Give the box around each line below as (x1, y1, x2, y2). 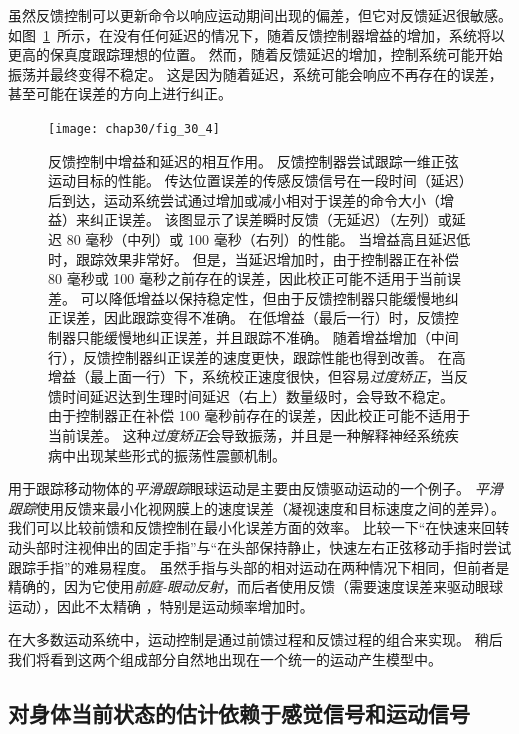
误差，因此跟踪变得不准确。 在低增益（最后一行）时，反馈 (61, 307, 445, 328)
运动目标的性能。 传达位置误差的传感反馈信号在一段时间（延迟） (48, 170, 466, 191)
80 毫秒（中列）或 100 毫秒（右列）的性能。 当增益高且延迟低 (66, 229, 471, 249)
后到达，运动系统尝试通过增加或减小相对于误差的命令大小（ (48, 189, 440, 210)
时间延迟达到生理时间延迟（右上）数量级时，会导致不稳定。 (61, 385, 454, 406)
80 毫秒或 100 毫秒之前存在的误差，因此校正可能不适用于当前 (48, 268, 447, 289)
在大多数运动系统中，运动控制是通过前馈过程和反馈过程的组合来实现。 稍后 (8, 629, 503, 650)
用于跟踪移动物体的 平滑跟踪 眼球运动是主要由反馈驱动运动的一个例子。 (8, 478, 470, 499)
